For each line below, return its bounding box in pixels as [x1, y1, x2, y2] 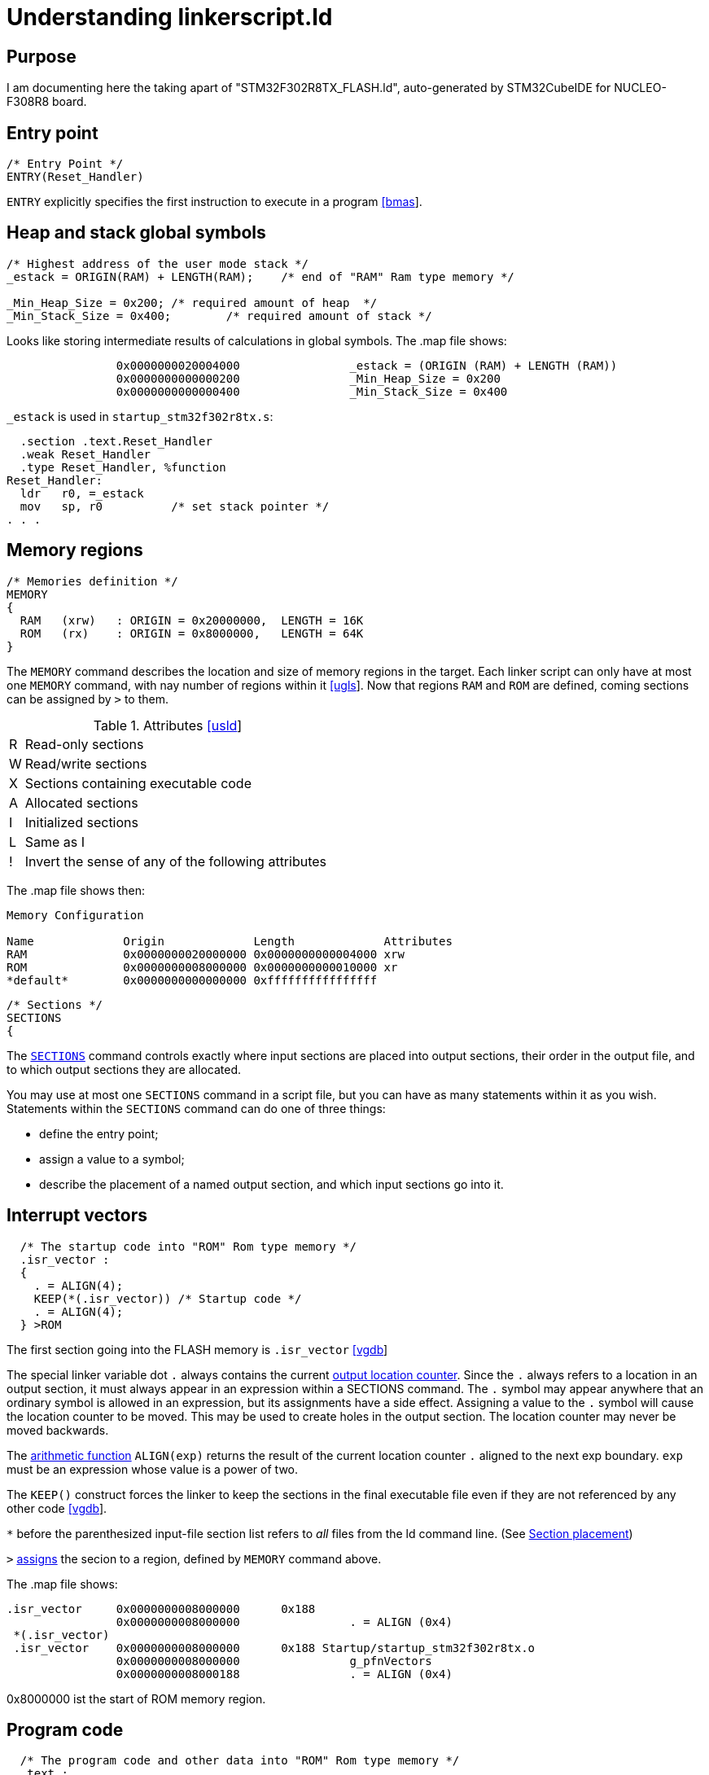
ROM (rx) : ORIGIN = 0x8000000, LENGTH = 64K [20, 626, 364, 640]
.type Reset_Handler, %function [20, 460, 226, 474]
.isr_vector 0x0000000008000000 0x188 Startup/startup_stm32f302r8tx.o [13, 1641, 536, 1654]
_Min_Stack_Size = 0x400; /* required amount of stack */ [7, 309, 432, 322]
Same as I [24, 833, 85, 850]
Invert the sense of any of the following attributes [24, 852, 327, 870]
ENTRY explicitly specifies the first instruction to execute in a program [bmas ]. [7, 195, 422, 209]
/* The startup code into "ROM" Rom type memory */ [20, 1239, 357, 1253]
